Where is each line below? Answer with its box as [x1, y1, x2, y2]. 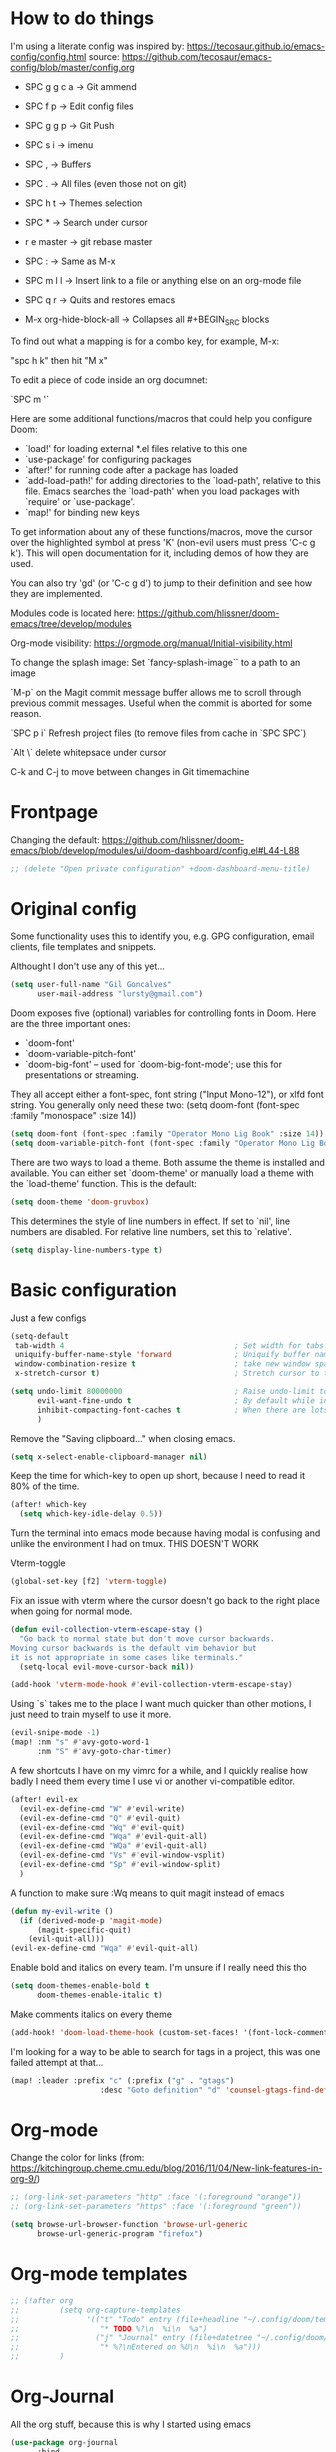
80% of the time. [10, 1480, 80, 1492]
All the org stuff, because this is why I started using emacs [10, 2418, 252, 2430]
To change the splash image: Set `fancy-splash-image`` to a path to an [10, 656, 301, 668]
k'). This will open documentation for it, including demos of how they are [10, 547, 309, 559]
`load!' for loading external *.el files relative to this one [24, 442, 248, 454]
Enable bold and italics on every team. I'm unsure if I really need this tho [10, 1962, 308, 1974]
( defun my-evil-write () [10, 1906, 114, 1916]
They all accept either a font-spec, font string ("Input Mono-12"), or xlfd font [10, 1088, 325, 1101]
